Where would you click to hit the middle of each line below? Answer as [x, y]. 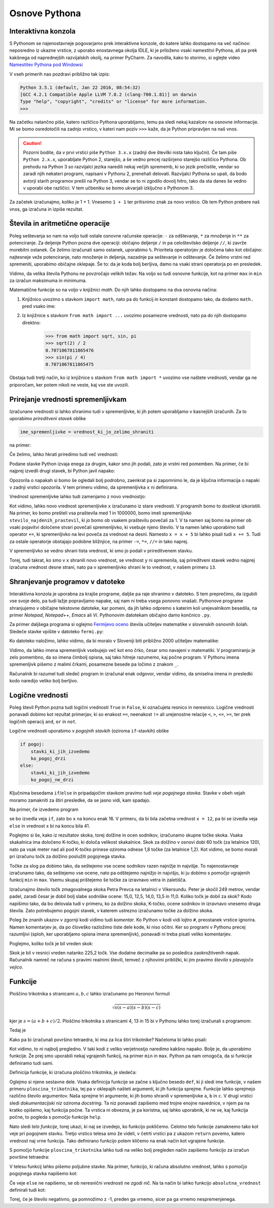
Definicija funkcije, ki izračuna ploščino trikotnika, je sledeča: [73, 1073]
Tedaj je [18, 1030]
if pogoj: [32, 744]
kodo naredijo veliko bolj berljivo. [44, 681]
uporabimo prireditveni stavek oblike [48, 419]
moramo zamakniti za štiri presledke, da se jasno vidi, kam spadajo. [80, 800]
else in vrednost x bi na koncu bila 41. [50, 826]
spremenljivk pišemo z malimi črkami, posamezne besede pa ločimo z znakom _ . [94, 664]
